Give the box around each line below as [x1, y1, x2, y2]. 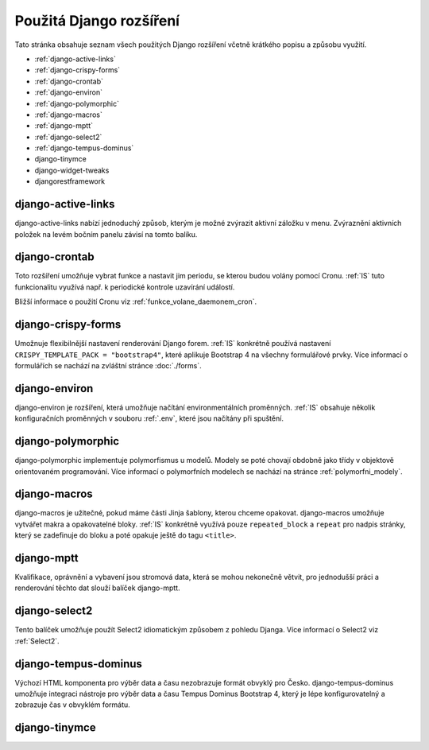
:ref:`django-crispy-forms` [34, 65, 121, 75]
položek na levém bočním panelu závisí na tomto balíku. [14, 229, 198, 239]
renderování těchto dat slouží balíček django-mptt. [14, 583, 180, 593]
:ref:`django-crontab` [34, 76, 103, 86]
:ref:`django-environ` [34, 87, 103, 97]
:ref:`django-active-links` [34, 54, 117, 64]
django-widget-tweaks [34, 165, 110, 175]
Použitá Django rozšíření [14, 12, 180, 29]
